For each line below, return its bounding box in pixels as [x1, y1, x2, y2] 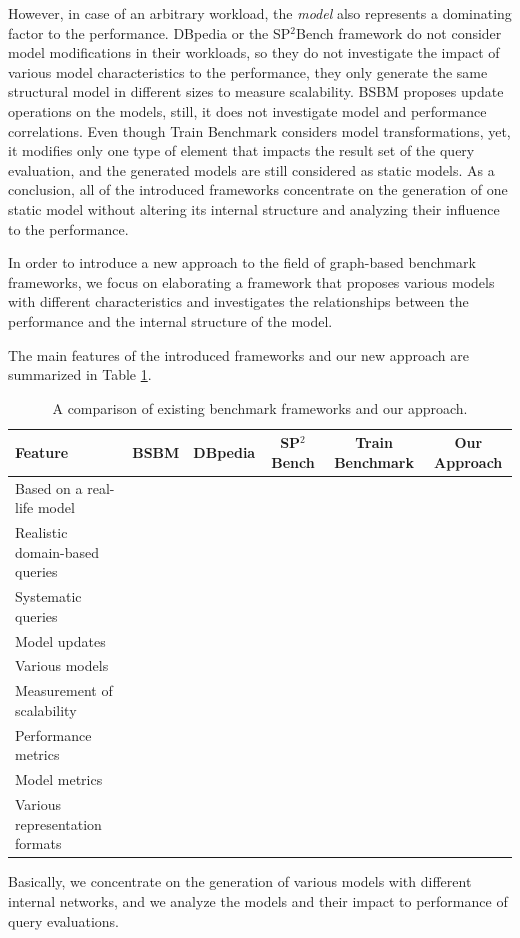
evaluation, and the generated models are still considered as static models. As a [8, 159, 495, 180]
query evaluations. [8, 910, 119, 931]
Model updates [15, 630, 106, 651]
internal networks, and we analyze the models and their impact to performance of [8, 890, 508, 911]
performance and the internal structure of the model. [8, 310, 333, 331]
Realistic [15, 522, 68, 543]
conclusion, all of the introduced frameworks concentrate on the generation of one [8, 179, 508, 200]
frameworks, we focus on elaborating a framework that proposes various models [8, 271, 495, 292]
